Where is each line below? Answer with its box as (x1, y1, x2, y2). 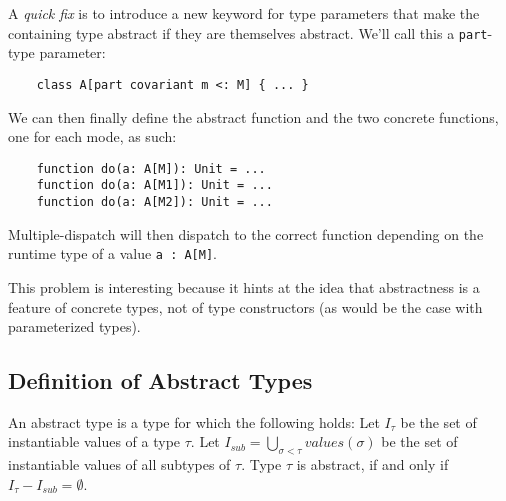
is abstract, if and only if (296, 454, 449, 475)
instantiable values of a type (8, 431, 181, 452)
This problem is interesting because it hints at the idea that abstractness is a (8, 276, 480, 297)
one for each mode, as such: (8, 126, 177, 147)
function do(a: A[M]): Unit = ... (36, 161, 266, 176)
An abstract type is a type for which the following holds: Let (8, 411, 380, 432)
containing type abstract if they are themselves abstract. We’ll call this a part (8, 22, 488, 43)
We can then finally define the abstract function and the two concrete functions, (8, 106, 499, 127)
